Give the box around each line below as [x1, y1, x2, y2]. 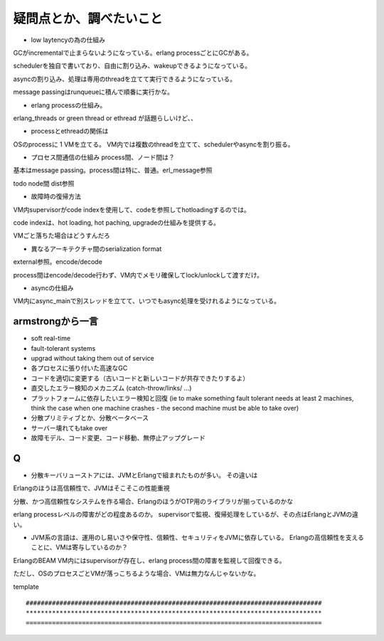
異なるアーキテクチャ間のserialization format [31, 244, 162, 253]
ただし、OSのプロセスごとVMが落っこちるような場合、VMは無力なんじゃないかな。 [13, 569, 260, 578]
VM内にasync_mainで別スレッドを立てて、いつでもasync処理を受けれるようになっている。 [13, 297, 281, 305]
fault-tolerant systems [31, 344, 96, 352]
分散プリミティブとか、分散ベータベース [31, 413, 149, 423]
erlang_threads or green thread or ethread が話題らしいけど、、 [13, 114, 198, 122]
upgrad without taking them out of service [31, 354, 154, 363]
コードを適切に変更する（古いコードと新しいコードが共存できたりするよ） [31, 374, 249, 382]
